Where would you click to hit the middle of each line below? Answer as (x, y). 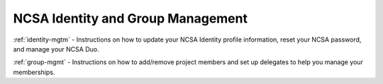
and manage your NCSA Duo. (56, 49)
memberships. (34, 72)
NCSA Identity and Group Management (131, 18)
